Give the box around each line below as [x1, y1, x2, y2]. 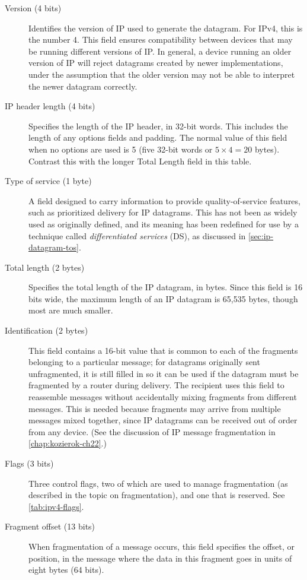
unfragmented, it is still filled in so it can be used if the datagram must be [28, 367, 299, 379]
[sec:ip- [248, 229, 274, 242]
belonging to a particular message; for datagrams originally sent [28, 356, 260, 368]
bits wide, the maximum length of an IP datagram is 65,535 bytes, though [28, 292, 298, 305]
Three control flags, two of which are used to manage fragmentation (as [28, 477, 288, 489]
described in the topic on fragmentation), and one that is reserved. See [28, 489, 285, 501]
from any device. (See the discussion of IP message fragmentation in [28, 425, 276, 438]
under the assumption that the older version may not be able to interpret [28, 68, 295, 80]
